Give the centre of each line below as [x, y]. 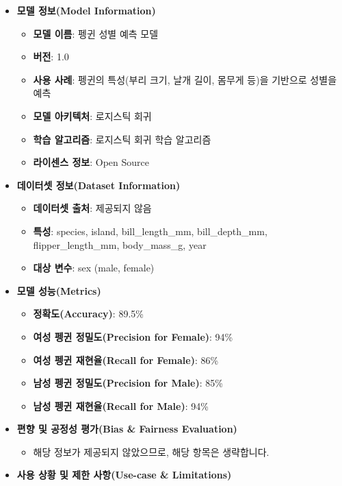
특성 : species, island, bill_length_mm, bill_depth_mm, [150, 231]
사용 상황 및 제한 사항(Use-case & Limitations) [124, 475]
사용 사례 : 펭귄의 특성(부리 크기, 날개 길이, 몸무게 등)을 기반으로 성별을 [185, 79]
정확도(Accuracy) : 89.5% [88, 314]
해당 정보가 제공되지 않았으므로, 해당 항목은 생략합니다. [151, 451]
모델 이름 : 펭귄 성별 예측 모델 [96, 33]
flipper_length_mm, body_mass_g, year [120, 244]
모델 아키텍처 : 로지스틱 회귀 [92, 116]
